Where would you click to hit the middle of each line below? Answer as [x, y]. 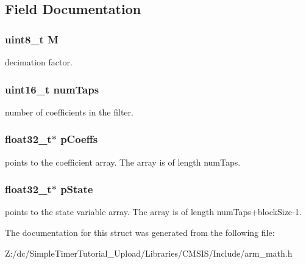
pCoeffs [79, 139]
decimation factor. [39, 62]
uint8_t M [32, 39]
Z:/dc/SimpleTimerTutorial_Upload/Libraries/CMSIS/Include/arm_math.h [149, 253]
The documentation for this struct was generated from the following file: [140, 233]
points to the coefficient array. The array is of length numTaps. [123, 162]
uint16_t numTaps [52, 89]
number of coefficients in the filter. [69, 112]
